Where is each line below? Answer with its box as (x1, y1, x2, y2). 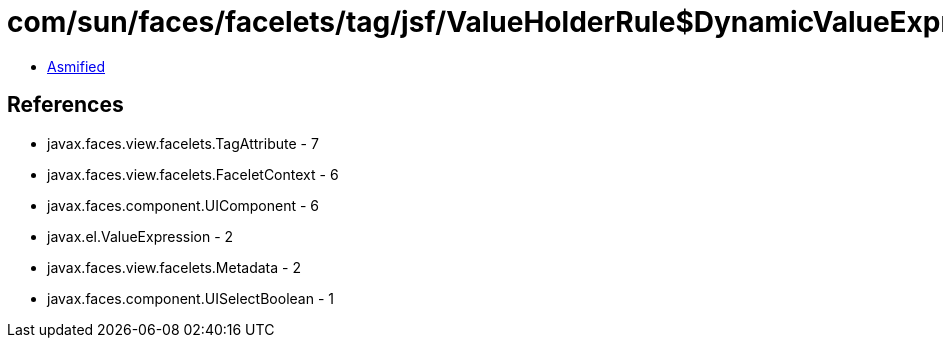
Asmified (47, 57, 106, 75)
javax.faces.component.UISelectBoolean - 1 (47, 289, 334, 307)
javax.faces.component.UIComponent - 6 (47, 196, 320, 214)
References (7, 92, 124, 118)
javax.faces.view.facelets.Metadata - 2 (47, 258, 301, 276)
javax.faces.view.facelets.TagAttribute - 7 (47, 134, 319, 152)
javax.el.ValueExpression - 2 (47, 227, 234, 245)
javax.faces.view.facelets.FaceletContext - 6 (47, 165, 339, 183)
